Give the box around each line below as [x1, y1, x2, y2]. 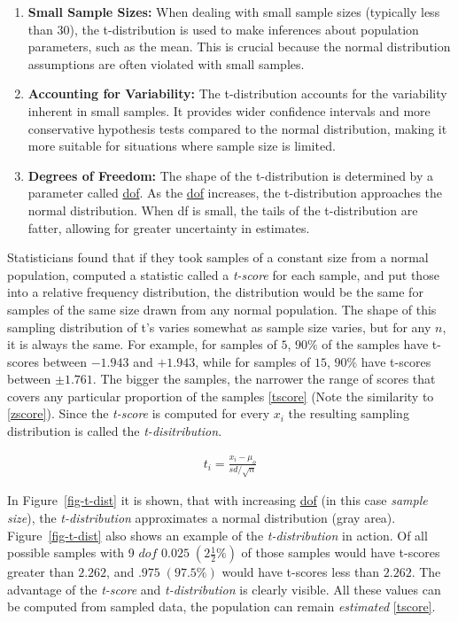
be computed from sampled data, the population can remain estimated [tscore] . [7, 597, 436, 616]
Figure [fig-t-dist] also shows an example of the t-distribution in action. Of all [7, 525, 428, 544]
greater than [7, 563, 74, 581]
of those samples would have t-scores [241, 543, 440, 562]
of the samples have [322, 335, 429, 354]
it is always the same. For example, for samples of [7, 335, 277, 354]
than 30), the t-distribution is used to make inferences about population [27, 19, 419, 38]
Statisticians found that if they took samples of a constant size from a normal [7, 248, 429, 267]
